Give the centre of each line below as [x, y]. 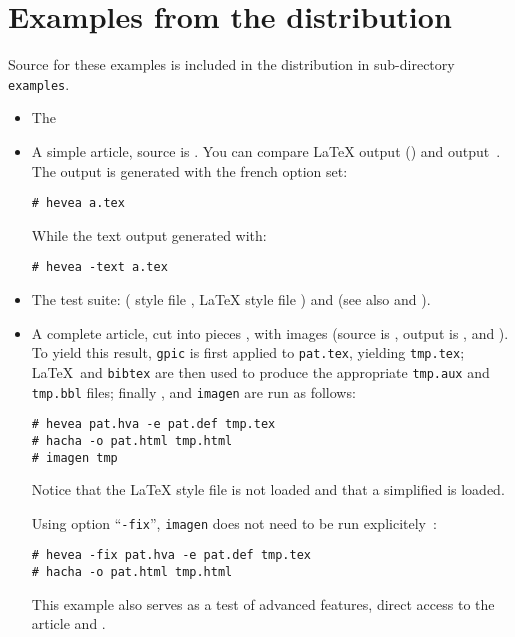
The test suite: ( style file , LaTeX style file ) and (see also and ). [231, 299]
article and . [68, 623]
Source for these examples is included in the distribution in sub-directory [231, 64]
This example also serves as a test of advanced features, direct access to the [263, 603]
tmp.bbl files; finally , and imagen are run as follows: [193, 391]
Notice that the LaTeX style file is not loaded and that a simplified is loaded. [268, 489]
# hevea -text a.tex [99, 267]
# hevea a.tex [78, 203]
